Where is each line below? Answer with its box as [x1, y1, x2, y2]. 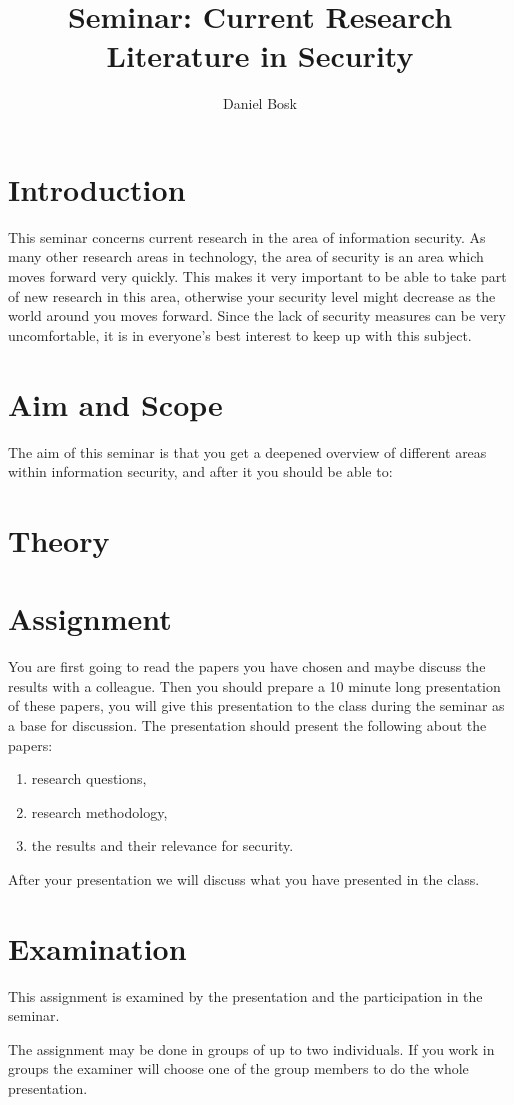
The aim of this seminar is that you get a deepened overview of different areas [8, 441, 487, 462]
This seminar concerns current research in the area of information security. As [8, 226, 486, 247]
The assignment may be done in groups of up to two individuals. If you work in [8, 1038, 495, 1059]
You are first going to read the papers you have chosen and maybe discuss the [8, 656, 486, 677]
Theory [8, 519, 110, 560]
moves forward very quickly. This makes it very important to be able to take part [8, 266, 507, 287]
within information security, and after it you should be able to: [8, 461, 393, 482]
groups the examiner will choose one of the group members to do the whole [8, 1058, 469, 1079]
